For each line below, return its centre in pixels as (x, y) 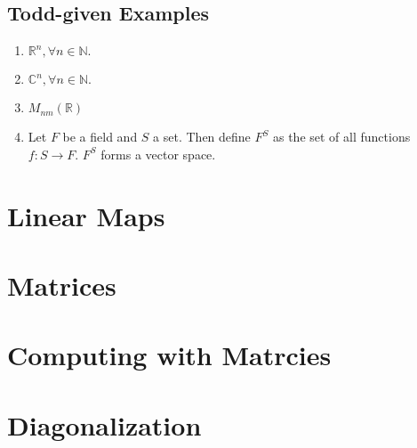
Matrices (62, 285)
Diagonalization (104, 424)
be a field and (100, 137)
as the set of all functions (341, 137)
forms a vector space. (158, 154)
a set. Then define (202, 137)
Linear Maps (86, 215)
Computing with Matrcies (169, 355)
